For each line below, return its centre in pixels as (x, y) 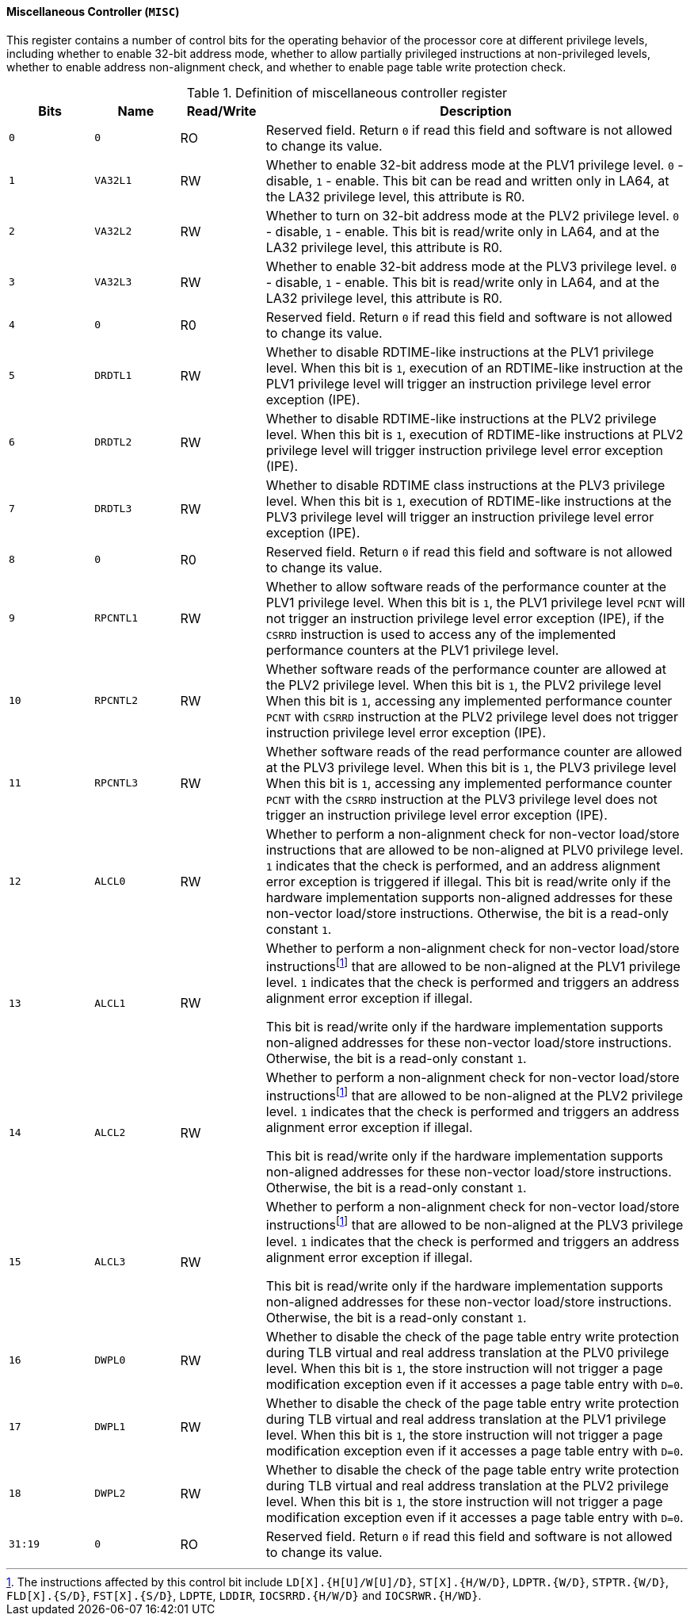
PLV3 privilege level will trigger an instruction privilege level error (460, 516)
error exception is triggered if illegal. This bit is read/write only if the (468, 881)
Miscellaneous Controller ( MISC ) (93, 11)
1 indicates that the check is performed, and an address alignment (463, 865)
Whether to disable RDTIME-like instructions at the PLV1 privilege (460, 352)
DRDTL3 (113, 509)
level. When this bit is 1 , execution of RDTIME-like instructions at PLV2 (475, 434)
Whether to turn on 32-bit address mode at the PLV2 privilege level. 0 (473, 215)
